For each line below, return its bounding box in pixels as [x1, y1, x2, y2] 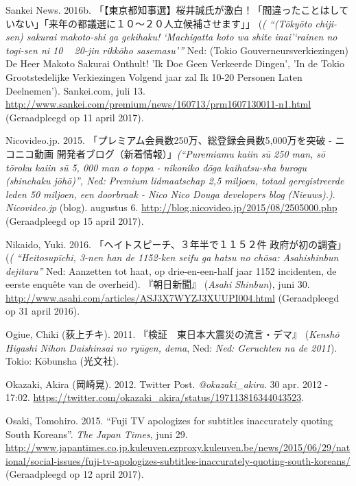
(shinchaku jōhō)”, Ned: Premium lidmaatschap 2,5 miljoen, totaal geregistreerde [5, 173, 344, 188]
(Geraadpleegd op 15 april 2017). [5, 213, 144, 228]
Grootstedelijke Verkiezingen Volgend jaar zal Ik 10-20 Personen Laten [5, 69, 302, 84]
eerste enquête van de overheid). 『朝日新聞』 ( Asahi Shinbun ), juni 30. [5, 277, 310, 291]
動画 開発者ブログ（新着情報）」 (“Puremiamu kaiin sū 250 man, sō [34, 146, 326, 160]
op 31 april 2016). [5, 304, 80, 318]
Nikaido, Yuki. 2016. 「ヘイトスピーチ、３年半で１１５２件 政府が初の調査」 [5, 236, 347, 251]
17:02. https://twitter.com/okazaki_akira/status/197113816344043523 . [5, 390, 305, 404]
